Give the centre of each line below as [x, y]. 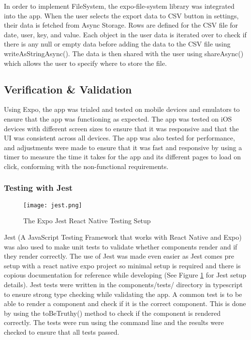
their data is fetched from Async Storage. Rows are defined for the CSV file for [121, 25]
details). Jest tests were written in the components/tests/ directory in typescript [123, 284]
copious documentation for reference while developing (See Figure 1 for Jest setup [125, 275]
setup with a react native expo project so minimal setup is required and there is [122, 265]
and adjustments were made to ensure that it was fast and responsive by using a [123, 147]
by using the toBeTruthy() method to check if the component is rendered [112, 313]
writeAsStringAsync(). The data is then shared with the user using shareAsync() [124, 53]
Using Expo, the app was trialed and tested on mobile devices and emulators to [122, 109]
